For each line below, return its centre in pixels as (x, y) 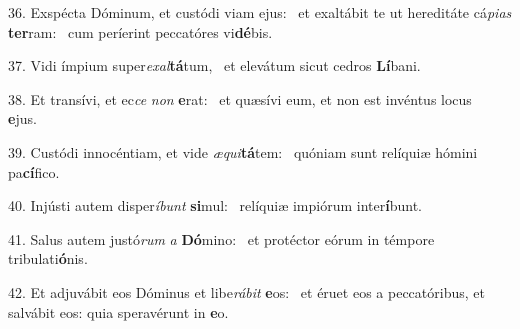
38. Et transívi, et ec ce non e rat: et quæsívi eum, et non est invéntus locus (240, 98)
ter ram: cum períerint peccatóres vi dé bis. (140, 31)
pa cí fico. (34, 171)
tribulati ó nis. (48, 258)
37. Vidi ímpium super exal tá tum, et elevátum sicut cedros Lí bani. (214, 65)
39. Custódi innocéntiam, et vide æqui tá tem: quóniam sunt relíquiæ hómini (243, 151)
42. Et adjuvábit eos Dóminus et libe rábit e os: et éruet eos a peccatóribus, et (246, 291)
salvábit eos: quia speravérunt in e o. (118, 311)
